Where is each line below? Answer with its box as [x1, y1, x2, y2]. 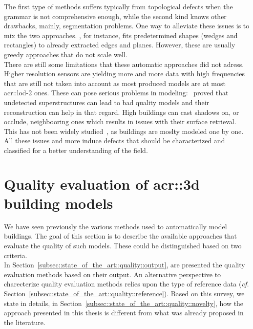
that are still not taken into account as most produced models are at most [4, 78, 226, 88]
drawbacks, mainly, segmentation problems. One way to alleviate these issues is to [4, 21, 250, 31]
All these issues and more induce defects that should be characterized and [4, 135, 225, 146]
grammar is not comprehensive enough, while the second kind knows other [4, 11, 227, 21]
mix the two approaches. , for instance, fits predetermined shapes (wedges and [4, 30, 238, 40]
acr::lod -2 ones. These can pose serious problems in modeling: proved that [4, 88, 229, 98]
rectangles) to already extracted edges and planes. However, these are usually [4, 40, 235, 50]
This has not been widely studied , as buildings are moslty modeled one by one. [4, 126, 244, 136]
